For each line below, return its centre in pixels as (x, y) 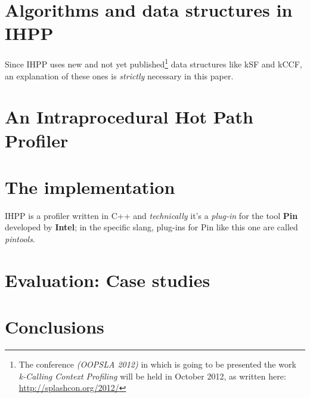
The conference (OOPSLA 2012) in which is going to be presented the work (157, 364)
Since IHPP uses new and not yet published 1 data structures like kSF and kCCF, (154, 63)
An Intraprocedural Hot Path (129, 117)
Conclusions (55, 327)
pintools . (20, 239)
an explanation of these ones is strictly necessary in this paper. (119, 75)
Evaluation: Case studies (108, 280)
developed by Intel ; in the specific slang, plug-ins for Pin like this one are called (151, 227)
